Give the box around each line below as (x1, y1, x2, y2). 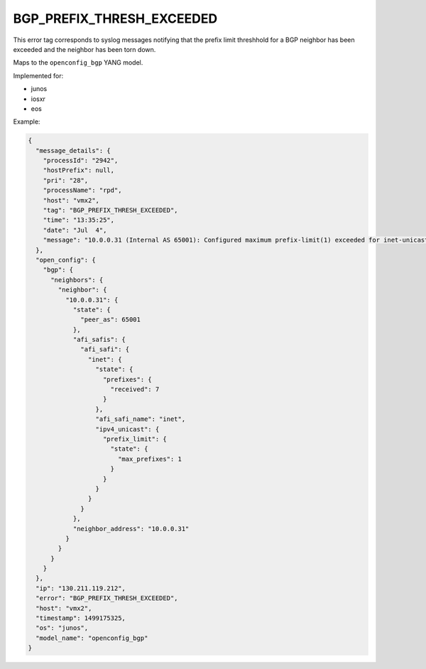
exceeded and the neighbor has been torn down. (13, 45, 156, 53)
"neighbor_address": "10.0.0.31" (72, 525, 190, 532)
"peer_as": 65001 (80, 316, 141, 323)
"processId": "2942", (43, 156, 119, 165)
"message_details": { (35, 146, 111, 154)
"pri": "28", (43, 176, 89, 184)
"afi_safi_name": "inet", (95, 415, 186, 423)
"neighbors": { (50, 276, 104, 284)
